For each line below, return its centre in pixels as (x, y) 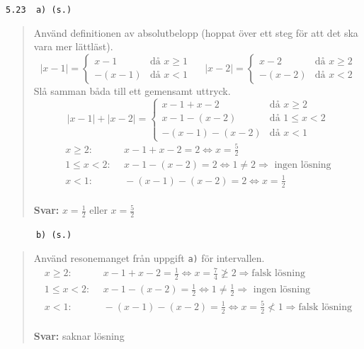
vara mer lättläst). (73, 46)
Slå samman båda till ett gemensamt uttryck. (132, 90)
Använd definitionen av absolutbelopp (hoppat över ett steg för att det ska (196, 32)
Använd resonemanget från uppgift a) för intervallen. (149, 257)
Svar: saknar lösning (79, 336)
